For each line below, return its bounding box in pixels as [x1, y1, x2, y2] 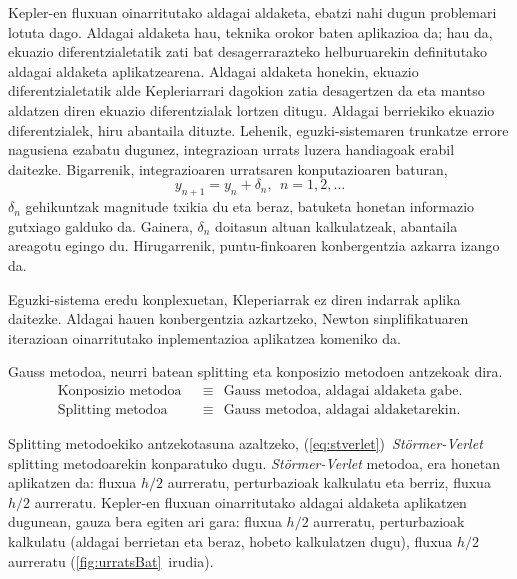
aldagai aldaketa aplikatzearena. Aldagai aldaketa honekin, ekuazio [8, 60, 419, 81]
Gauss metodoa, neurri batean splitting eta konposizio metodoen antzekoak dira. [8, 361, 503, 382]
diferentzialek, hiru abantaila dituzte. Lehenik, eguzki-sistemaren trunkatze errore [8, 119, 509, 140]
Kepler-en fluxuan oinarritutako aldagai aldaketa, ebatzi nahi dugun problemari [8, 2, 497, 22]
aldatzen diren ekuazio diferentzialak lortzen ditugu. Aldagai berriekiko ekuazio [8, 99, 495, 120]
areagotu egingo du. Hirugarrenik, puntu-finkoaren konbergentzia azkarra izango [8, 235, 500, 256]
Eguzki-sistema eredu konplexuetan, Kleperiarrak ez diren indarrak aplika [8, 288, 461, 309]
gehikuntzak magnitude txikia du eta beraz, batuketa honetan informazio [25, 196, 475, 217]
